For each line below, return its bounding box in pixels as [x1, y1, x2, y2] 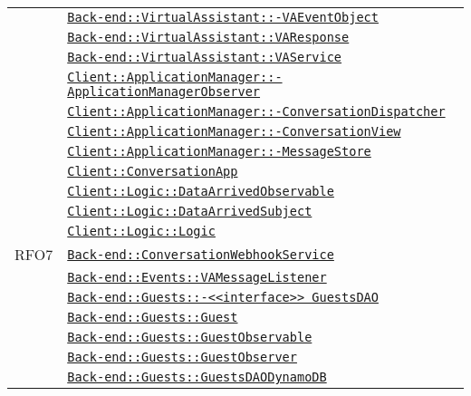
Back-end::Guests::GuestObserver [67, 350, 297, 364]
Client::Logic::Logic [67, 224, 216, 238]
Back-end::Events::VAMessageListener [67, 270, 327, 285]
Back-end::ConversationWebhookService [67, 246, 334, 262]
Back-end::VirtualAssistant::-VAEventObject [67, 10, 379, 24]
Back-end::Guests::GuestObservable [67, 330, 312, 344]
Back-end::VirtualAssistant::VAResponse [67, 30, 350, 44]
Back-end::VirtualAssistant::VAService [67, 50, 342, 64]
